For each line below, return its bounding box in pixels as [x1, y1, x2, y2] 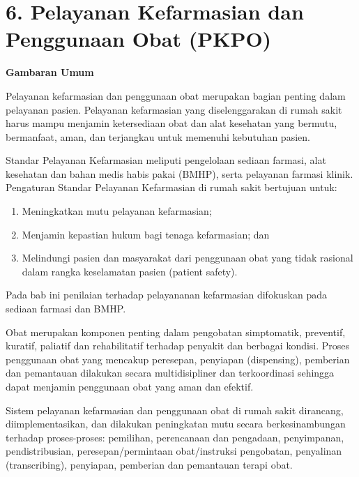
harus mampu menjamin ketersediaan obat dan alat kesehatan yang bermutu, [6, 116, 337, 130]
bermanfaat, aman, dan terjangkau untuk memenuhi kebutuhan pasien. [6, 129, 310, 144]
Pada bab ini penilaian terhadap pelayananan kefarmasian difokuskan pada [6, 287, 327, 302]
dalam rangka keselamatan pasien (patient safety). [22, 264, 238, 278]
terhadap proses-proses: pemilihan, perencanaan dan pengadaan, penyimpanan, [6, 430, 344, 444]
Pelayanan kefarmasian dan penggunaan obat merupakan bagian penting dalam [6, 88, 346, 103]
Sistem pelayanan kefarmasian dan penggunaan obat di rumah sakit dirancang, [6, 402, 344, 417]
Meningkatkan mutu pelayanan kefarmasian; [22, 204, 212, 218]
